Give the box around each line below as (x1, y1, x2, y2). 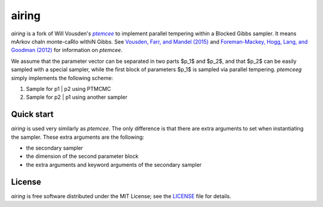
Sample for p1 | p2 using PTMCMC (26, 85, 111, 92)
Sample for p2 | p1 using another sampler (26, 93, 128, 101)
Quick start (11, 109, 54, 120)
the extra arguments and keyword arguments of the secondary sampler (26, 161, 202, 168)
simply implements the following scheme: (11, 74, 114, 81)
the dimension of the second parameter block (26, 153, 139, 160)
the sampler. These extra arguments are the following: (11, 133, 145, 141)
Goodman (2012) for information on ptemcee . (11, 47, 123, 54)
